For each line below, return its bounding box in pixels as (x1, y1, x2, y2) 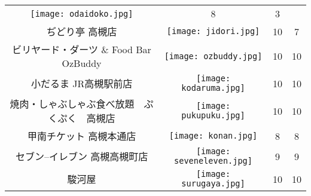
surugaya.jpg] (181, 179, 245, 188)
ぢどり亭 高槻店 (46, 24, 117, 38)
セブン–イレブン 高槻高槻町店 (15, 149, 148, 163)
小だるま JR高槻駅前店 (31, 76, 133, 90)
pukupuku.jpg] (181, 111, 245, 120)
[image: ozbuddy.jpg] (164, 51, 263, 61)
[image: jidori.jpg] (166, 26, 260, 36)
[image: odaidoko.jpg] (30, 8, 133, 19)
